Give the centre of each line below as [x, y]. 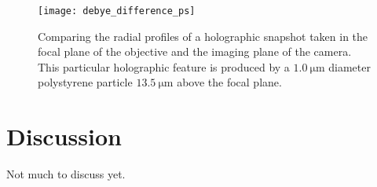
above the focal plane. [229, 82]
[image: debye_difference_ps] [117, 11]
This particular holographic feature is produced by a [164, 66]
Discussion [64, 136]
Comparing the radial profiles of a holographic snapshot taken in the [203, 36]
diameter [350, 66]
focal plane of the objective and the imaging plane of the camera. [195, 51]
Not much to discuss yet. [66, 174]
